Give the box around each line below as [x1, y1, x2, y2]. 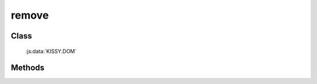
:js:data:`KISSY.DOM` [25, 47, 77, 55]
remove [11, 9, 49, 22]
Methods [11, 63, 45, 73]
